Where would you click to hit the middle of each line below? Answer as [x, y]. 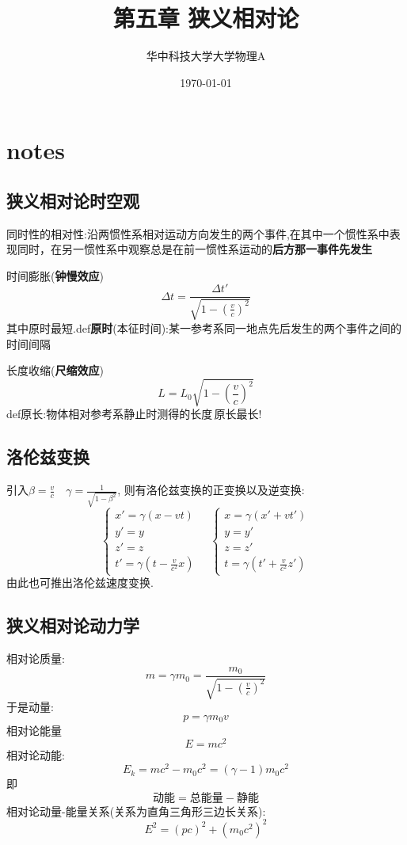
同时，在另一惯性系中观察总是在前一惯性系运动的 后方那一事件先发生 [194, 249]
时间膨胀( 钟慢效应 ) [55, 275]
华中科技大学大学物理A [206, 56]
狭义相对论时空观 [73, 200]
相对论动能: [36, 755]
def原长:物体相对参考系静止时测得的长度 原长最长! [134, 414]
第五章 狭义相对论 [206, 18]
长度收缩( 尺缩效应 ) [55, 370]
